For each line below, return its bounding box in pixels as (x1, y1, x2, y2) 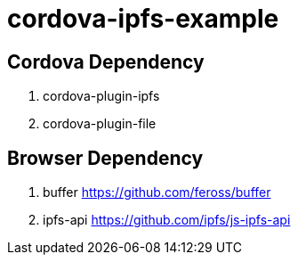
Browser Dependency (7, 146, 204, 169)
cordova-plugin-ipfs (43, 88, 160, 104)
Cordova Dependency (7, 50, 205, 73)
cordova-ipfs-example (7, 4, 279, 34)
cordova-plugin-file (43, 116, 157, 132)
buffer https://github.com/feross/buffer (43, 184, 271, 201)
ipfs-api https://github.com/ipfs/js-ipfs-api (43, 212, 291, 228)
